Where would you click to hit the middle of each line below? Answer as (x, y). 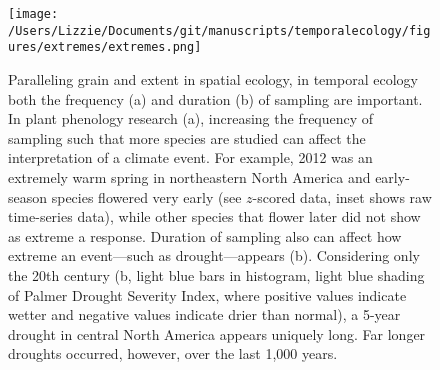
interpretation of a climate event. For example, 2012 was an (190, 157)
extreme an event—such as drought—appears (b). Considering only (214, 255)
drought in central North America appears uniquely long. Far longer (217, 333)
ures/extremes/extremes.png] (105, 47)
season (28, 196)
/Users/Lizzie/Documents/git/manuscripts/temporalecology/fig (219, 30)
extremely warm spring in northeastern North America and (189, 176)
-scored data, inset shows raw (342, 196)
